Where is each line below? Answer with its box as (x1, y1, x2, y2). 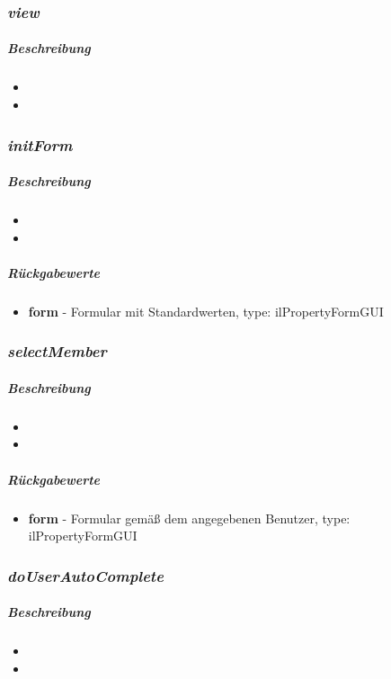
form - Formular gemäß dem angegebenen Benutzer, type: (28, 508, 351, 527)
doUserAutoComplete (7, 564, 164, 586)
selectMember (7, 340, 107, 362)
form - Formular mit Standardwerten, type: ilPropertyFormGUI (28, 301, 384, 320)
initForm (7, 133, 73, 156)
